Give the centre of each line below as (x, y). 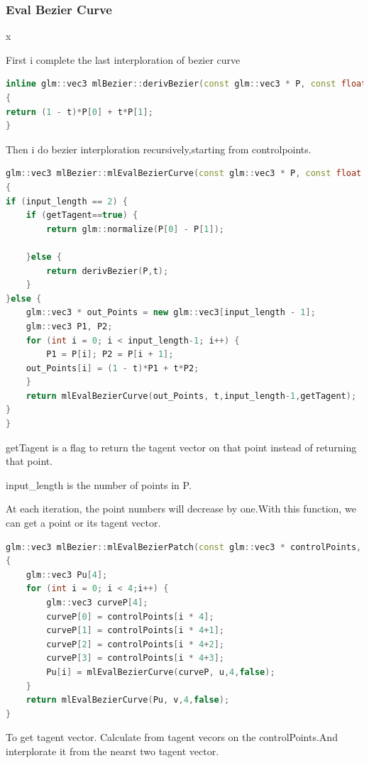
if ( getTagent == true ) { (82, 215)
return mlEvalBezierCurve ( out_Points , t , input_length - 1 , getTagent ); (191, 396)
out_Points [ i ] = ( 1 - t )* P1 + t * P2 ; (112, 368)
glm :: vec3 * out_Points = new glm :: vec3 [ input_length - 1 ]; (171, 313)
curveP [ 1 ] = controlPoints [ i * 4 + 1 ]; (136, 631)
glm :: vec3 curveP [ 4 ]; (97, 603)
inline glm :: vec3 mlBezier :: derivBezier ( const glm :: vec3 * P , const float (186, 84)
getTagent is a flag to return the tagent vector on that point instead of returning (181, 447)
